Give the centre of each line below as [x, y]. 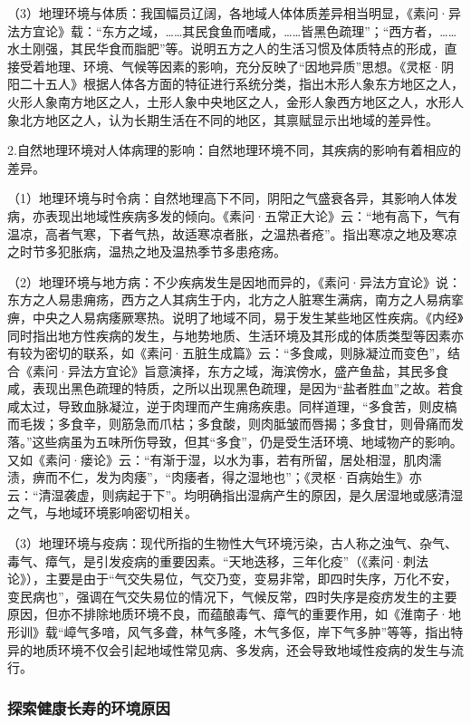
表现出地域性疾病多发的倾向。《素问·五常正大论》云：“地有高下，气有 [253, 215]
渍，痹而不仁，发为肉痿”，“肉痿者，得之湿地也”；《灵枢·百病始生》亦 [215, 477]
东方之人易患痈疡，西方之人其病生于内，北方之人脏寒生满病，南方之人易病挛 [235, 299]
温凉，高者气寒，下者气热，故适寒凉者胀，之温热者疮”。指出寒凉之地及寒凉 [232, 233]
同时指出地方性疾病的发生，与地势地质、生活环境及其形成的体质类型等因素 [229, 335]
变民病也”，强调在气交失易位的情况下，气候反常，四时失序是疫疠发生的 [220, 596]
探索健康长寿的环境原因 [89, 707]
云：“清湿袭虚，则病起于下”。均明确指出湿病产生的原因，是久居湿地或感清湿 [235, 494]
